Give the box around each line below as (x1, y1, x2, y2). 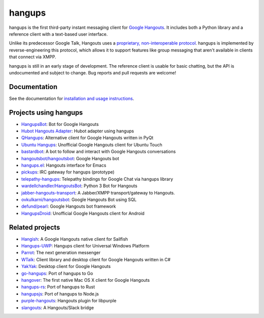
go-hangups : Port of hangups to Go (21, 270, 93, 276)
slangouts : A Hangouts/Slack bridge (21, 304, 94, 311)
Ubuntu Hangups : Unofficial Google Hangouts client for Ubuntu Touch (21, 142, 162, 147)
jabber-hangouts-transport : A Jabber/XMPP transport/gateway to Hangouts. (21, 190, 176, 196)
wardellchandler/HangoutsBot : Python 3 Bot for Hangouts (21, 183, 138, 189)
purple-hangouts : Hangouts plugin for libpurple (21, 298, 117, 304)
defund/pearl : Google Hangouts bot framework (21, 203, 116, 209)
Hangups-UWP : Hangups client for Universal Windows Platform (21, 243, 150, 249)
